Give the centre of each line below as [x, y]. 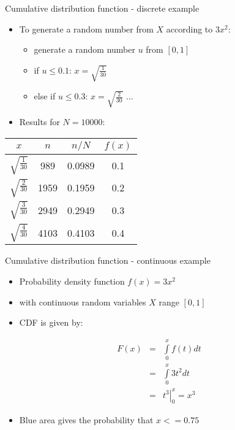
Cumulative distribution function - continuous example [108, 260]
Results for [39, 122]
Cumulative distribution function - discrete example [102, 8]
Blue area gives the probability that [86, 420]
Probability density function [72, 281]
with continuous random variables [83, 301]
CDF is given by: [51, 322]
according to [189, 29]
